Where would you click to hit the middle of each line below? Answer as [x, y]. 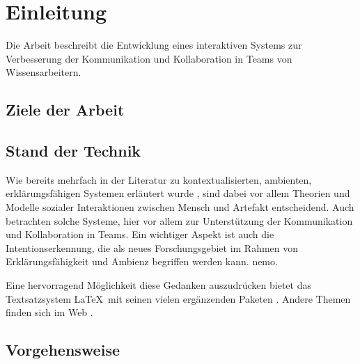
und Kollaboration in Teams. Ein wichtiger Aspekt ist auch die [140, 234]
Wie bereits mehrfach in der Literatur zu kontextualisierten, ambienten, [159, 179]
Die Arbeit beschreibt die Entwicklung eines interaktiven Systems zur [154, 45]
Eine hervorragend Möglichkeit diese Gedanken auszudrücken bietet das [158, 285]
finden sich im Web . [49, 312]
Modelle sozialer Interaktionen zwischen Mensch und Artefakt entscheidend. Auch [180, 207]
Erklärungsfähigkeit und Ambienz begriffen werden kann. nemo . [142, 261]
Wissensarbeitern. [44, 72]
